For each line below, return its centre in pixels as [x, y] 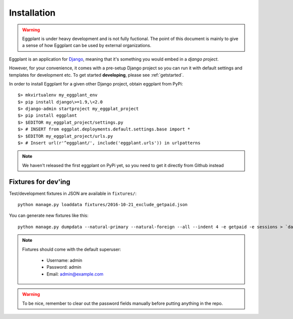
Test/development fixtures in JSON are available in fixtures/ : [73, 193]
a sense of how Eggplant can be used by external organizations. [87, 45]
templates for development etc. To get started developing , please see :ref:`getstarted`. [96, 75]
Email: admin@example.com [75, 274]
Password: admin [64, 267]
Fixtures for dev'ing [40, 181]
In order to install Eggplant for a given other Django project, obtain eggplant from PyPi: [96, 84]
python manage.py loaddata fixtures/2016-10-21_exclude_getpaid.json [103, 205]
